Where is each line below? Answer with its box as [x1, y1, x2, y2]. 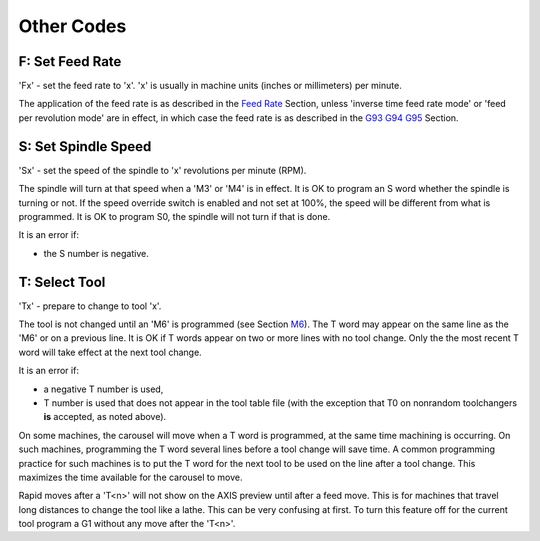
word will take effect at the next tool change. [18, 346, 202, 358]
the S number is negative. [43, 247, 149, 259]
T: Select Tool [18, 273, 106, 290]
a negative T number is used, [43, 383, 164, 395]
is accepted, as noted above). [43, 411, 167, 423]
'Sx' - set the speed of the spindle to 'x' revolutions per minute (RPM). [18, 164, 307, 176]
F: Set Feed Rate [18, 53, 122, 70]
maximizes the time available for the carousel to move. [18, 471, 244, 483]
